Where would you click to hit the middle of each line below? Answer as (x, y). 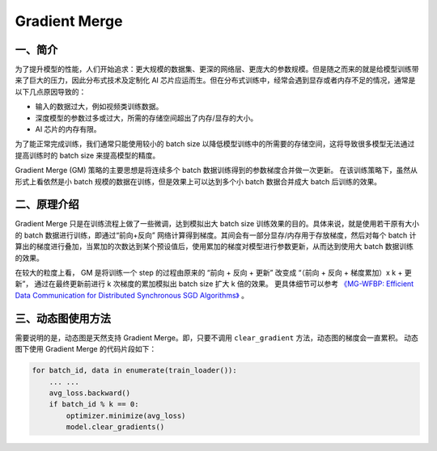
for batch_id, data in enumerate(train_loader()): (135, 371)
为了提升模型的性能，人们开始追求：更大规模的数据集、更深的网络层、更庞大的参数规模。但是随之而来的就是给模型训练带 (217, 70)
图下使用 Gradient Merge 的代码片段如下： (86, 349)
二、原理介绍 (47, 205)
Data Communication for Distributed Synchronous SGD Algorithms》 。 (132, 295)
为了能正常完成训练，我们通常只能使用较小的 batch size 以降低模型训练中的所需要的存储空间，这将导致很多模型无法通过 (215, 144)
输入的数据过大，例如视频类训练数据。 (99, 107)
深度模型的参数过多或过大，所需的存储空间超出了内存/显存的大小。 (146, 118)
